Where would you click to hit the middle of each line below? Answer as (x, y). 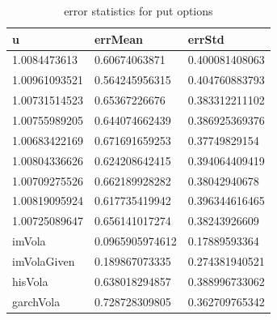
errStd (206, 38)
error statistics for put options (138, 11)
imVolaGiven (44, 260)
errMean (118, 38)
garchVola (36, 301)
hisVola (30, 281)
